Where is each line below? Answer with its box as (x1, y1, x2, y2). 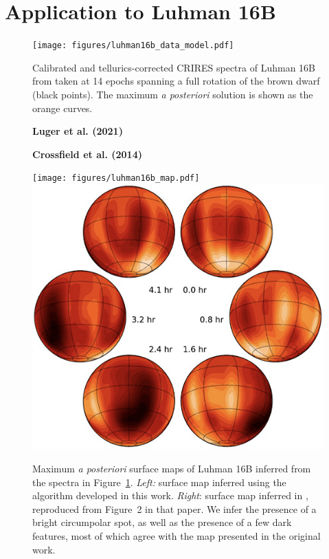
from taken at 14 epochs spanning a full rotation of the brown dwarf (32, 74, 320, 88)
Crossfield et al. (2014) (32, 146, 142, 161)
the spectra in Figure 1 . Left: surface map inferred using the (32, 474, 286, 489)
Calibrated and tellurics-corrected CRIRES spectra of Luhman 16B (32, 60, 315, 74)
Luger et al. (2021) (32, 124, 123, 138)
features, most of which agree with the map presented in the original (32, 529, 321, 543)
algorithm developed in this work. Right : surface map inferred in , (32, 488, 308, 503)
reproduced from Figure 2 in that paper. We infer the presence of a (32, 501, 317, 516)
